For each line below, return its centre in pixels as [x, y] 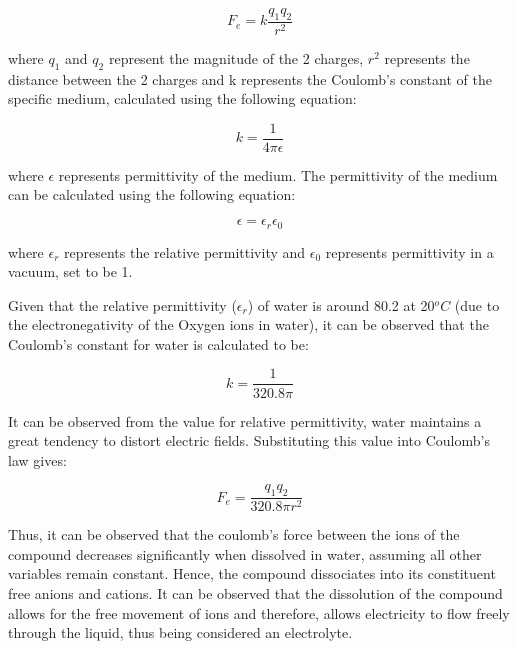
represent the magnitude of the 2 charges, [236, 57]
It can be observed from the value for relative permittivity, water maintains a [245, 420]
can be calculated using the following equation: [152, 194]
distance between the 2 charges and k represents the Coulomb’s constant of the [250, 78]
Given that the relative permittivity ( [122, 304]
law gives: [37, 459]
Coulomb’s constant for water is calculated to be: [158, 343]
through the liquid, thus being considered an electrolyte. [180, 632]
